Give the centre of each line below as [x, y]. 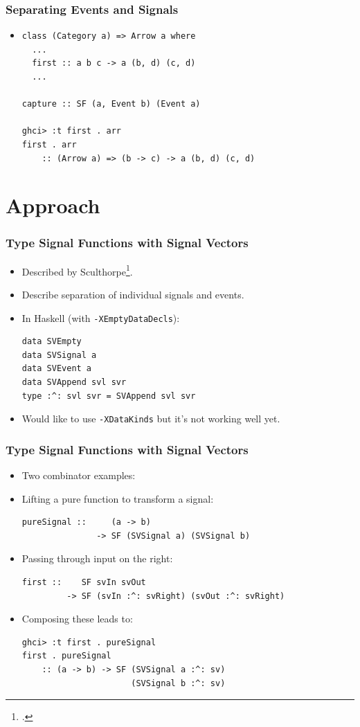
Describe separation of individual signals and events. [133, 294]
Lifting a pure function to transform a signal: [118, 498]
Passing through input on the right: [97, 558]
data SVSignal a [59, 355]
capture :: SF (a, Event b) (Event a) [111, 104]
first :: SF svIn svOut [84, 583]
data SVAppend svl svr [74, 383]
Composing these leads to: [77, 619]
